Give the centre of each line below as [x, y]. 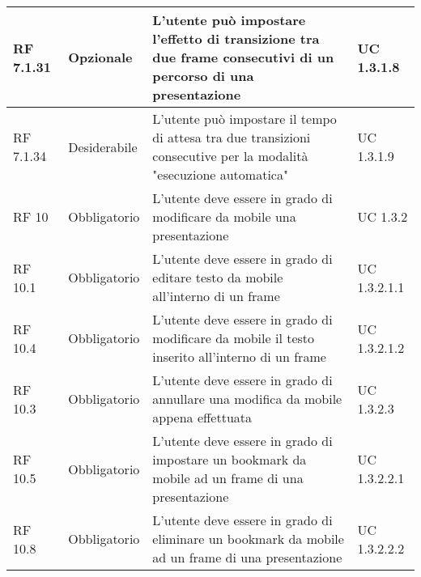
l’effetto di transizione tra [236, 38]
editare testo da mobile [218, 277]
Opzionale [100, 57]
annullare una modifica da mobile [247, 399]
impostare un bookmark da [230, 459]
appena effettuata [202, 417]
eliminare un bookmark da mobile [248, 539]
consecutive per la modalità [230, 156]
